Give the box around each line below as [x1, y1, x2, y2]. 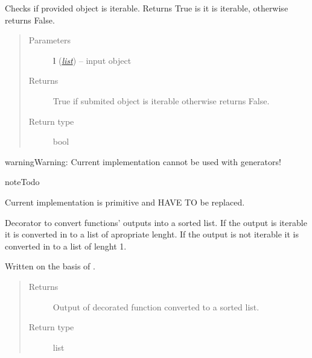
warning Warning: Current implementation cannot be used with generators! [5, 155, 281, 168]
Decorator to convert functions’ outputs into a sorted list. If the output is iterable [5, 216, 307, 228]
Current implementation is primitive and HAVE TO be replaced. [5, 195, 245, 208]
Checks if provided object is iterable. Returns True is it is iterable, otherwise [5, 2, 288, 14]
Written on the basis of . [5, 260, 95, 272]
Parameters [28, 34, 71, 46]
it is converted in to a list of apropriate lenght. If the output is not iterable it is [5, 228, 299, 240]
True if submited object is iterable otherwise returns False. [53, 94, 270, 107]
